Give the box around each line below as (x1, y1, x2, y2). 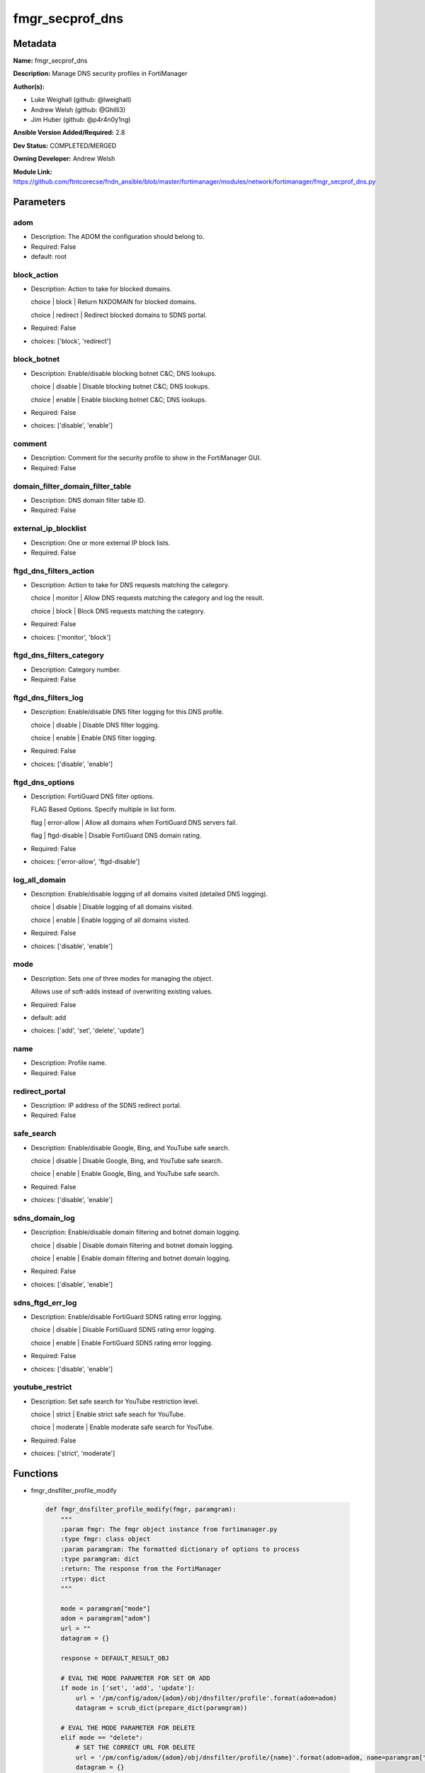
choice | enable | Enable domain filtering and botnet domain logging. (30, 1254, 231, 1262)
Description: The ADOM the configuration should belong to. (30, 233, 205, 241)
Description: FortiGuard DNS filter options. (30, 791, 154, 801)
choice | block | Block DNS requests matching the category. (30, 606, 205, 615)
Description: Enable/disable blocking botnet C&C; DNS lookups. (30, 369, 217, 377)
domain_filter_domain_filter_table (13, 481, 131, 491)
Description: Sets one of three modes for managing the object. (30, 974, 214, 982)
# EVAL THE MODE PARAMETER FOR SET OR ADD (60, 1674, 210, 1682)
